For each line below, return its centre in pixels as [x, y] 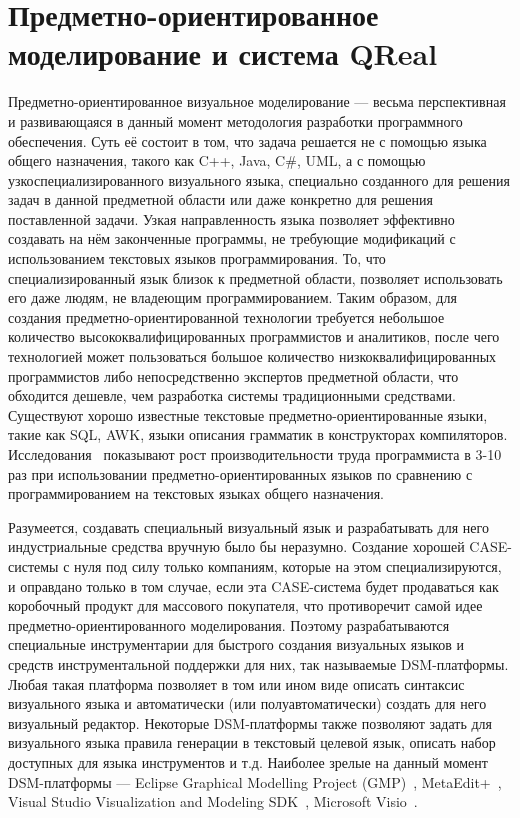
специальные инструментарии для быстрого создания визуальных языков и [236, 644]
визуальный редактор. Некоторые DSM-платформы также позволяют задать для [250, 722]
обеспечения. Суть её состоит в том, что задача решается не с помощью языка [247, 140]
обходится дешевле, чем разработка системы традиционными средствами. [232, 395]
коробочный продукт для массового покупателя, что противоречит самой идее [245, 605]
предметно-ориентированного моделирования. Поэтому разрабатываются [229, 624]
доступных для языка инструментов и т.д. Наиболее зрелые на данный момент [248, 761]
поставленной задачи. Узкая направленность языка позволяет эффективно [231, 218]
